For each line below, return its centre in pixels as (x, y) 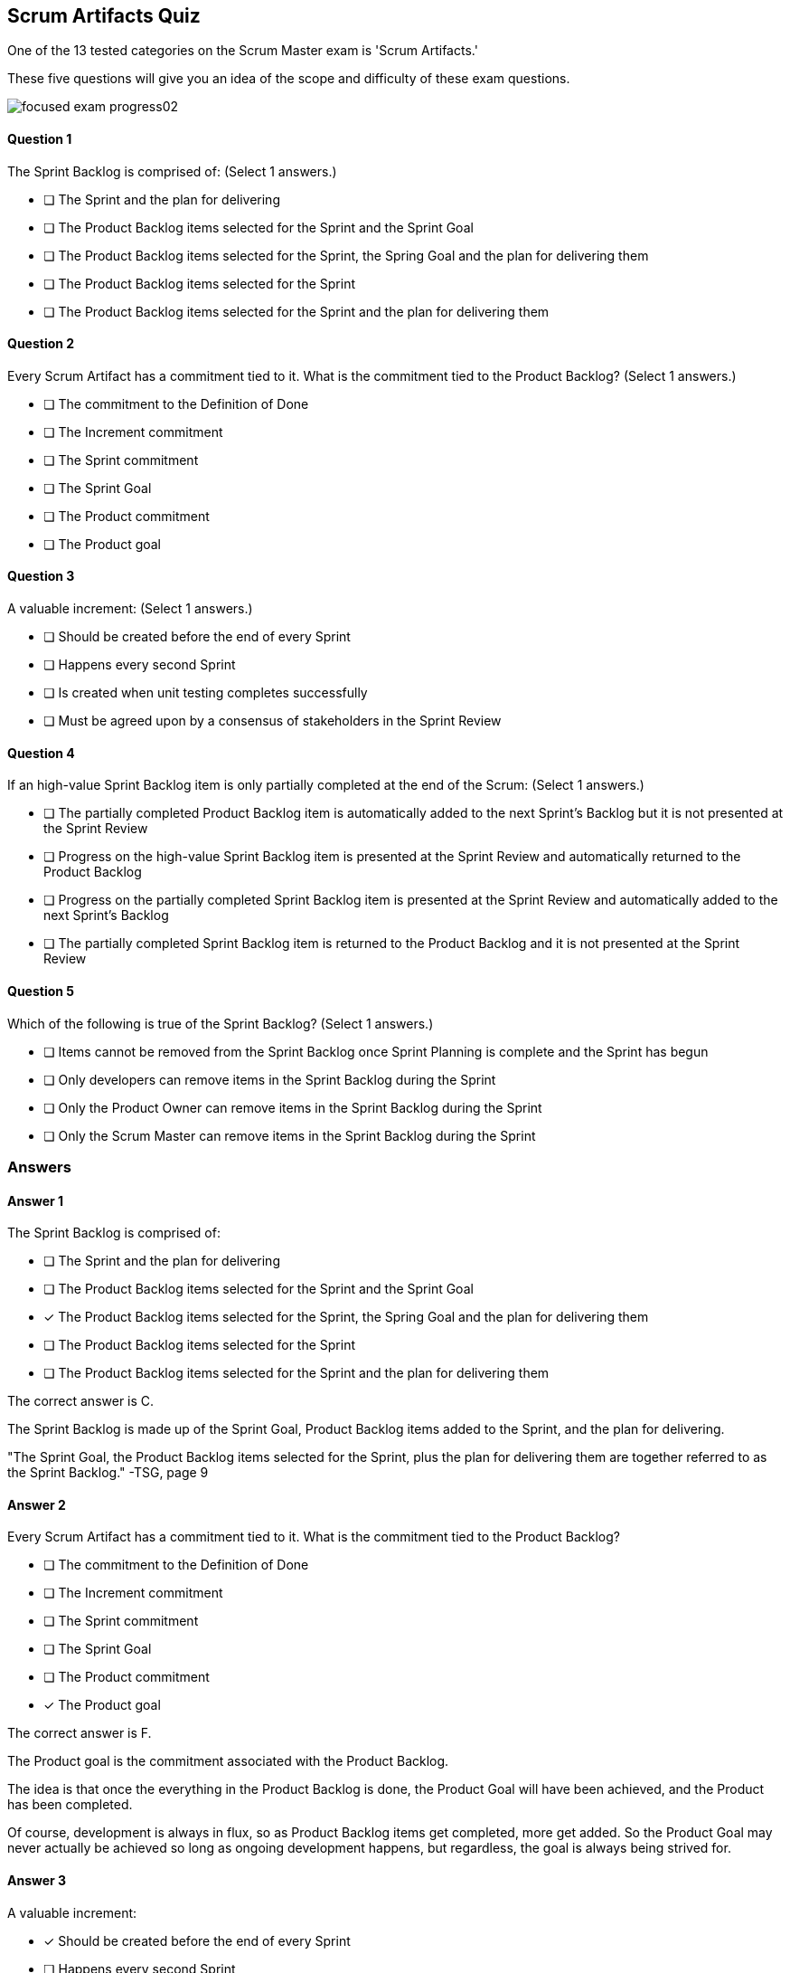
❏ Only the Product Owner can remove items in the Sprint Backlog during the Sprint (293, 1107)
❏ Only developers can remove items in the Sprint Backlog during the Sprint (270, 1079)
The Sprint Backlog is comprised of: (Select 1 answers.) (172, 171)
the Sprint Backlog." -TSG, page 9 (108, 1473)
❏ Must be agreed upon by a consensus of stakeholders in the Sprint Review (273, 721)
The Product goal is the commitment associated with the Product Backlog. (228, 1761)
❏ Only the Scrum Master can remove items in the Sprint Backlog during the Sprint (290, 1135)
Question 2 (41, 344)
